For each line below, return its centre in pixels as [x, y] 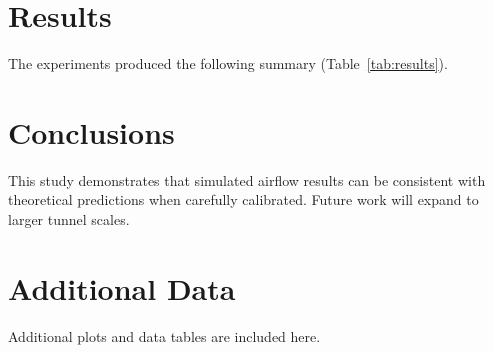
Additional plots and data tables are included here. [164, 335]
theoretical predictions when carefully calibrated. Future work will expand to [243, 199]
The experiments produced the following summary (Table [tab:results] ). [228, 63]
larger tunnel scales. [69, 219]
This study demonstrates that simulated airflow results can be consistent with [247, 179]
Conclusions [91, 131]
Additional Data [122, 287]
